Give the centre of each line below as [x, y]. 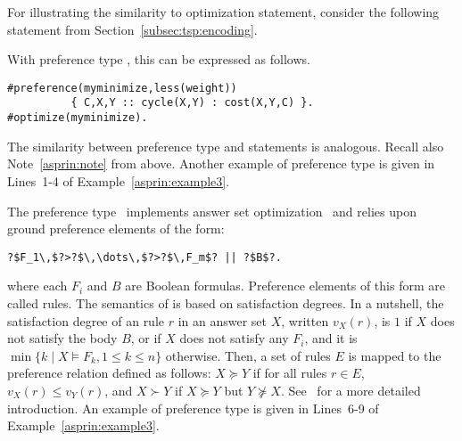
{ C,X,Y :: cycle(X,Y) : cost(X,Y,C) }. [192, 103]
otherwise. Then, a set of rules [248, 355]
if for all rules [290, 373]
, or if [146, 338]
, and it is [331, 338]
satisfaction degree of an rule [86, 320]
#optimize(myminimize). [78, 118]
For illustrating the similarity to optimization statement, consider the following [223, 12]
